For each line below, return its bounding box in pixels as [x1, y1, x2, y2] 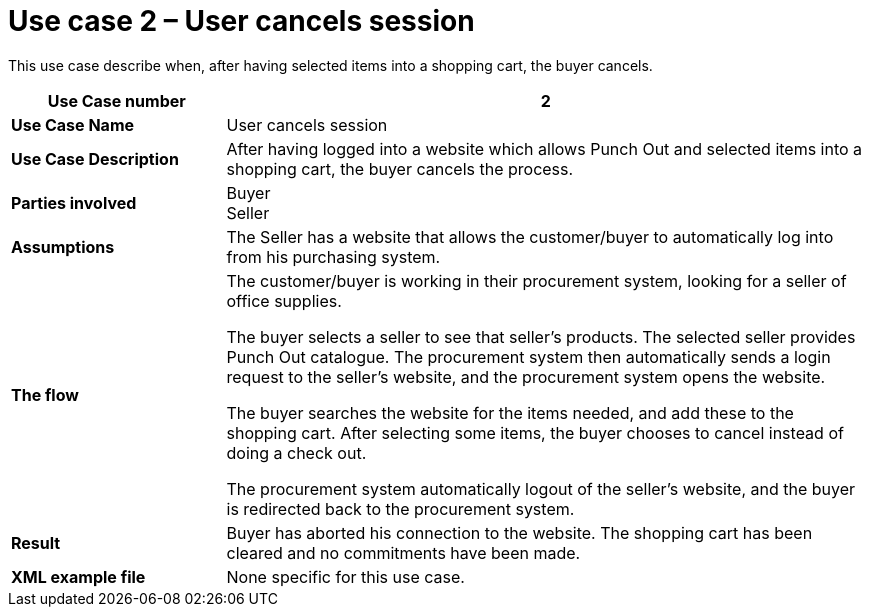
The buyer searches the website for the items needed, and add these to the [226, 402, 794, 423]
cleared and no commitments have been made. [226, 542, 581, 563]
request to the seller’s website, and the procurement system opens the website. [226, 366, 826, 387]
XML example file [11, 566, 146, 587]
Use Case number [47, 90, 186, 111]
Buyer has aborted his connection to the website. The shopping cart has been [226, 522, 813, 543]
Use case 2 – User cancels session [8, 4, 475, 38]
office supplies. [226, 290, 342, 311]
